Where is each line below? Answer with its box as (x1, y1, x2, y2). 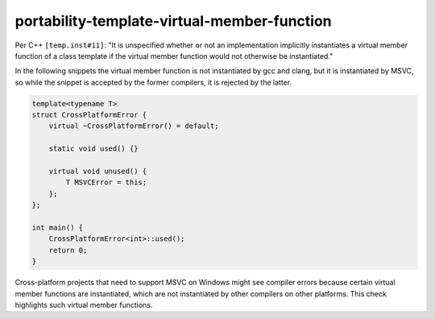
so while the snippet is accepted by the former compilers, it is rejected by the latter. (14, 77, 292, 87)
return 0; (48, 246, 88, 255)
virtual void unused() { (48, 167, 147, 176)
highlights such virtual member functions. (14, 300, 153, 309)
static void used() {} (48, 144, 139, 153)
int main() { (31, 223, 84, 232)
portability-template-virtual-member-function (14, 12, 332, 30)
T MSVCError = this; (65, 178, 147, 187)
